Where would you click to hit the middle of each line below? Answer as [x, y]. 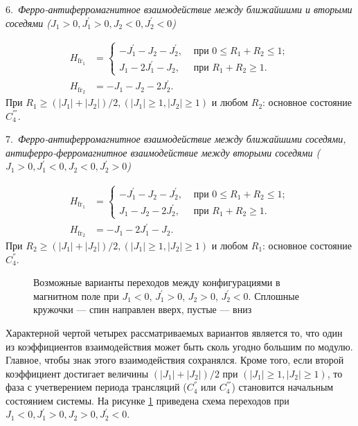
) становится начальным [283, 387]
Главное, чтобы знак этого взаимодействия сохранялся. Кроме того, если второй [175, 360]
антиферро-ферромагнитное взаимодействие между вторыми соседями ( [163, 152]
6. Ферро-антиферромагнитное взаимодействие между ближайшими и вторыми [179, 9]
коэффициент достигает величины [77, 373]
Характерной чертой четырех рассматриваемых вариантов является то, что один [174, 332]
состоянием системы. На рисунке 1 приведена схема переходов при [147, 400]
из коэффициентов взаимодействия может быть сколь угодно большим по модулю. [179, 346]
